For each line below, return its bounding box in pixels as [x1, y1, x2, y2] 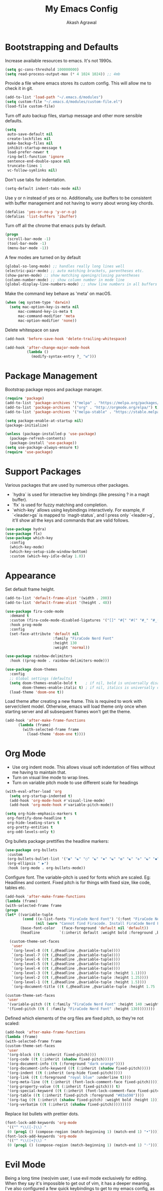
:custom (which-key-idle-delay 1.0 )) [9, 554, 86, 559]
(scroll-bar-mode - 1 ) [7, 237, 51, 241]
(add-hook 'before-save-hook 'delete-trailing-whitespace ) [5, 336, 127, 341]
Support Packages [5, 466, 81, 477]
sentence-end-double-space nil [7, 159, 70, 164]
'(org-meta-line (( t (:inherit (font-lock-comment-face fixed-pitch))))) [7, 1079, 160, 1084]
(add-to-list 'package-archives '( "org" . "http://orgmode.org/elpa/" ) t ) [5, 405, 160, 410]
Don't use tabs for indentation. [5, 176, 66, 183]
